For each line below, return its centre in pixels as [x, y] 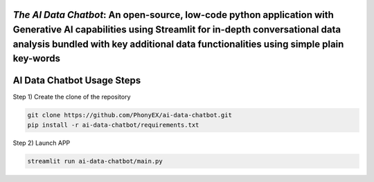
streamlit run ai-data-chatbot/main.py [95, 161]
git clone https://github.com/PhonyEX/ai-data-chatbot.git [130, 115]
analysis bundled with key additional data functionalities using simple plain [178, 44]
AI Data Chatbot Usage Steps [77, 80]
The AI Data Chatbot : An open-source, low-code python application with [173, 15]
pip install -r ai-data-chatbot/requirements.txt [113, 125]
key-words [36, 59]
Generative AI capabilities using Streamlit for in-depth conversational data [177, 30]
